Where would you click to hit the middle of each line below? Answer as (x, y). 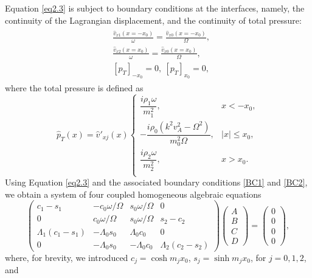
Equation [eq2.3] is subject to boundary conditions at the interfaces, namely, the (155, 8)
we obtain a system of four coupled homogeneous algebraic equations (133, 194)
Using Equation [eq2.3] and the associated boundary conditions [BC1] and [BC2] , (156, 182)
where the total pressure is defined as (74, 88)
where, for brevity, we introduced (67, 257)
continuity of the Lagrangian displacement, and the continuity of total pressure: (153, 20)
